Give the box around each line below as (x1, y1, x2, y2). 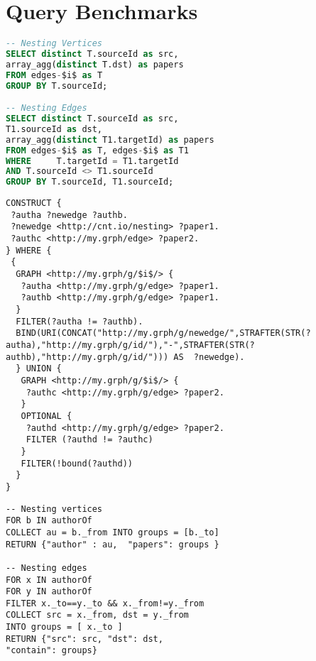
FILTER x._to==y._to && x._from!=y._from (6, 598, 205, 608)
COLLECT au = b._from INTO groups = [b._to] (6, 527, 219, 537)
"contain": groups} (6, 645, 97, 656)
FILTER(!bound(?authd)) (21, 458, 133, 469)
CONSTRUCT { (6, 198, 62, 209)
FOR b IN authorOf (6, 515, 92, 526)
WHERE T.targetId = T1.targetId (6, 155, 179, 166)
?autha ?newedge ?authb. (11, 209, 128, 220)
